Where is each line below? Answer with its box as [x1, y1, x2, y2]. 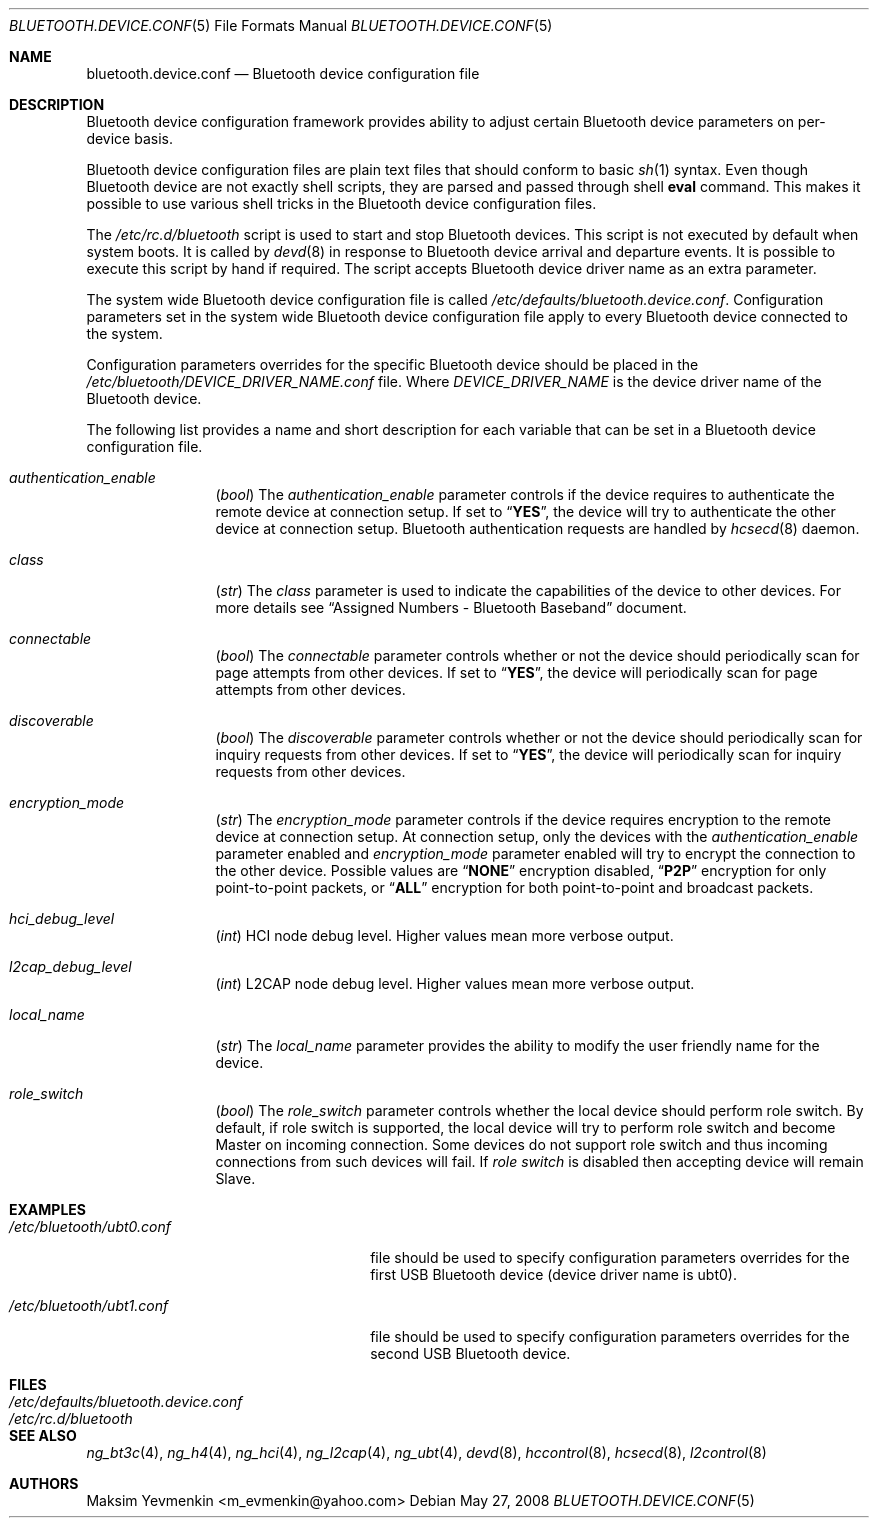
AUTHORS [9, 1475, 79, 1492]
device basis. [86, 130, 173, 147]
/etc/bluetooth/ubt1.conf [9, 1297, 169, 1314]
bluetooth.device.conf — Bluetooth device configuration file [86, 65, 480, 82]
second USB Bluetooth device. [370, 1345, 571, 1362]
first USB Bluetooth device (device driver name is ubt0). [370, 1266, 737, 1283]
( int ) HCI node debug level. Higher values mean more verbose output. [215, 927, 674, 944]
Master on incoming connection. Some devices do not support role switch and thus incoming [215, 1136, 828, 1153]
